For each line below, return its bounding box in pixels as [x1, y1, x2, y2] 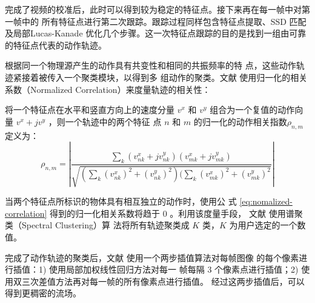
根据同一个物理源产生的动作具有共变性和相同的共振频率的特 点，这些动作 [5, 59, 296, 72]
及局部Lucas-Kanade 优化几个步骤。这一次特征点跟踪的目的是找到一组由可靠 [5, 27, 307, 39]
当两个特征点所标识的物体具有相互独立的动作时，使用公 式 [5, 195, 237, 208]
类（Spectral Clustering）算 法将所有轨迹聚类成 [5, 219, 190, 231]
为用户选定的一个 [229, 219, 297, 231]
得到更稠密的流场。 [5, 287, 81, 299]
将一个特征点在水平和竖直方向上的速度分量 [5, 103, 174, 116]
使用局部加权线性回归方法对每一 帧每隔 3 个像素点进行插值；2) [49, 263, 299, 276]
